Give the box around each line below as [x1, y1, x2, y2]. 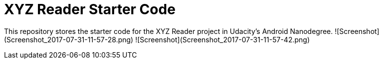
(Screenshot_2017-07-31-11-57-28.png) [4, 35, 134, 44]
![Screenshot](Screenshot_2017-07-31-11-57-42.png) [135, 35, 310, 44]
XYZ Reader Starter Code [4, 1, 176, 18]
